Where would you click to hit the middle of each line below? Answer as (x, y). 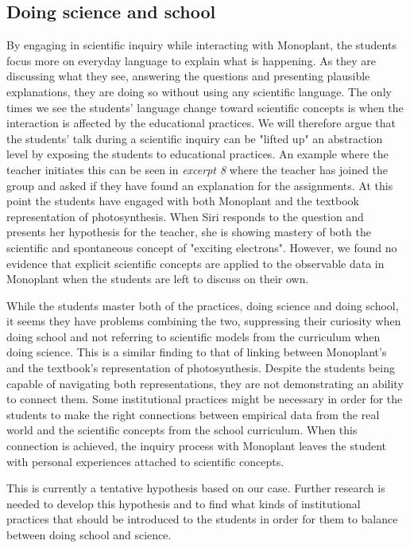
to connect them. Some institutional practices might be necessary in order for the (205, 399)
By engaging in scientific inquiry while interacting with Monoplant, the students (201, 45)
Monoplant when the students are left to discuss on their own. (158, 279)
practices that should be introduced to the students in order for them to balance (202, 519)
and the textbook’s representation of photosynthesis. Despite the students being (201, 368)
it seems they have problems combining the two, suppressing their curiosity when (204, 321)
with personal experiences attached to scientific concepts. (145, 461)
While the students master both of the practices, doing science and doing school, (203, 305)
